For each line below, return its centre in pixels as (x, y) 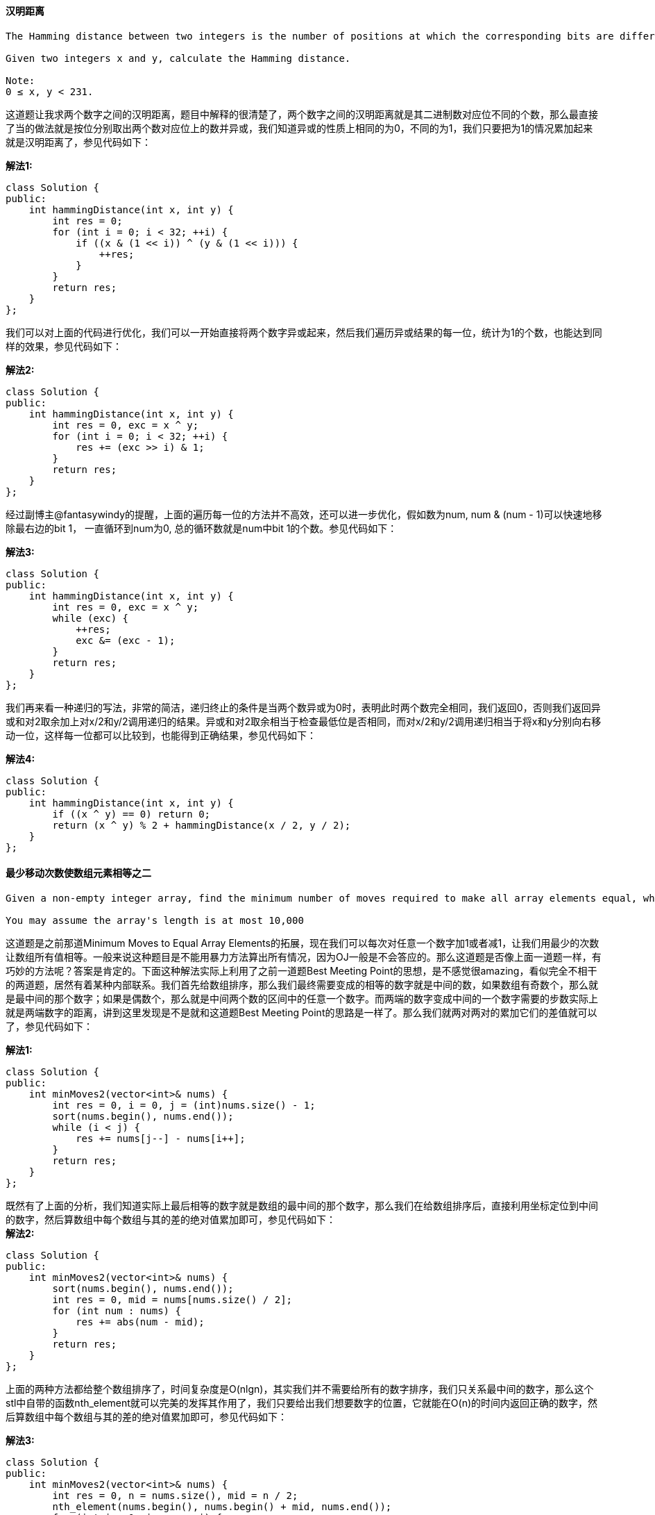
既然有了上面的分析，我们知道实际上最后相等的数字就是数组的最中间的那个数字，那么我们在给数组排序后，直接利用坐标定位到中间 (302, 1205)
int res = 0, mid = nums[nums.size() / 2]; (172, 1299)
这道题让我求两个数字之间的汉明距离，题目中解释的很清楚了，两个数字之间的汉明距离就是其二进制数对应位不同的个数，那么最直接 (302, 114)
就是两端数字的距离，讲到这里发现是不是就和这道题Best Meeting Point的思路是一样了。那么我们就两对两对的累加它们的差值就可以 (301, 1012)
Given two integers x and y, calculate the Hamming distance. (178, 58)
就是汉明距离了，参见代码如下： (78, 142)
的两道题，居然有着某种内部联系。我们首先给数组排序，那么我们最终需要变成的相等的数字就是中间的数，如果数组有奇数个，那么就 (302, 984)
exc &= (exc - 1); (126, 640)
